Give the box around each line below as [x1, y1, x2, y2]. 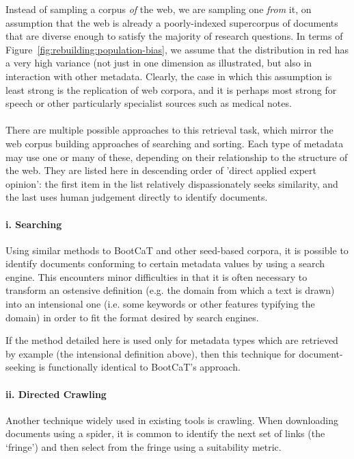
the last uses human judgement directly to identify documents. [5, 190, 268, 204]
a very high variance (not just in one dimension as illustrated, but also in [5, 55, 312, 70]
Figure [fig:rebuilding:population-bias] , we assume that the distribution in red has [5, 42, 349, 56]
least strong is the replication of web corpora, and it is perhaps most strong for [5, 82, 337, 97]
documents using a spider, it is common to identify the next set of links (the [5, 426, 325, 441]
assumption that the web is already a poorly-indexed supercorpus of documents [5, 15, 338, 29]
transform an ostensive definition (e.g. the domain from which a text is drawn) [5, 283, 335, 297]
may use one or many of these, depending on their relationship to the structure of [5, 149, 348, 164]
